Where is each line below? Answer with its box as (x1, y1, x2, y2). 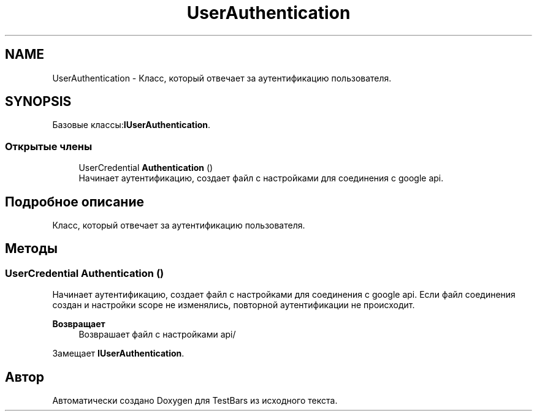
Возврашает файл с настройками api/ (78, 329, 236, 340)
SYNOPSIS (5, 94, 72, 110)
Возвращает (52, 319, 105, 330)
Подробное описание (5, 194, 144, 210)
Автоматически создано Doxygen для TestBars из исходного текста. (52, 395, 338, 406)
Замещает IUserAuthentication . (52, 348, 185, 359)
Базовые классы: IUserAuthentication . (52, 119, 211, 130)
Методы (5, 241, 58, 257)
